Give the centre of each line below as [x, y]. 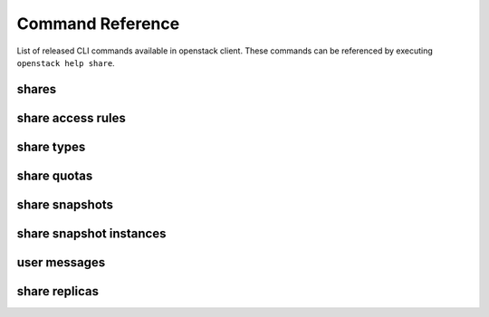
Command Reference [98, 24]
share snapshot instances [91, 233]
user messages [61, 262]
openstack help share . [66, 62]
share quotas [55, 175]
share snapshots [65, 204]
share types [51, 146]
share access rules [72, 118]
